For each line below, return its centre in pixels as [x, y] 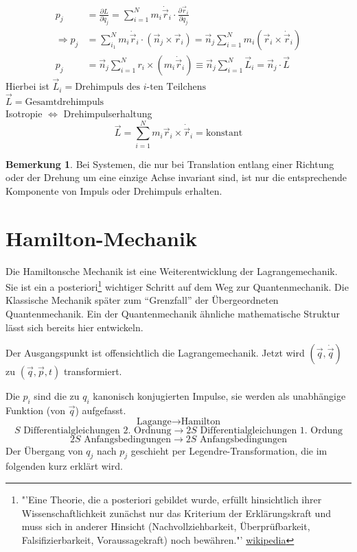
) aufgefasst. [101, 410]
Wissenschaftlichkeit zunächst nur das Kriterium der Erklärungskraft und [176, 513]
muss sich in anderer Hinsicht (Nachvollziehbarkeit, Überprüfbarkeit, [166, 526]
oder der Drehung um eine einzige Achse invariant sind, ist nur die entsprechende [176, 177]
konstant [224, 133]
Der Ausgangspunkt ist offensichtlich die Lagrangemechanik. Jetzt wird [155, 353]
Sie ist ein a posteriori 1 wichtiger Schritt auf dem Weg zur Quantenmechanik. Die [177, 286]
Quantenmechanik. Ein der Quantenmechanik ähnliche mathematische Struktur [173, 313]
